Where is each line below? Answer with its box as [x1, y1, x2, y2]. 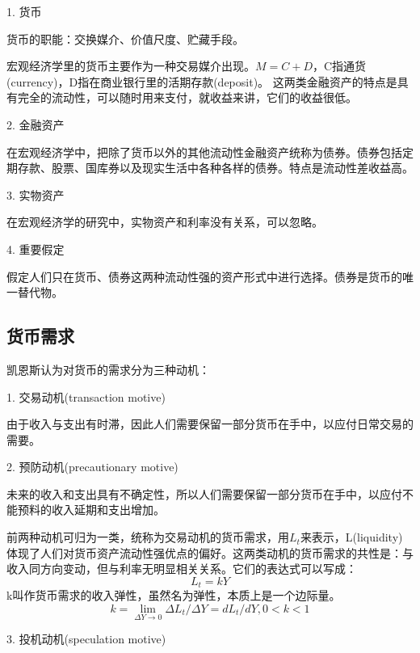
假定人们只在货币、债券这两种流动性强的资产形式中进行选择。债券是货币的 [6, 268, 402, 284]
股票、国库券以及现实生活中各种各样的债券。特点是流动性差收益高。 [51, 159, 414, 176]
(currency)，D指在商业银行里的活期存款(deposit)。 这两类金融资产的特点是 [6, 73, 397, 90]
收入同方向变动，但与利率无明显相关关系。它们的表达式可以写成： [6, 560, 357, 577]
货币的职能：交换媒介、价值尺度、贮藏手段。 [6, 30, 244, 47]
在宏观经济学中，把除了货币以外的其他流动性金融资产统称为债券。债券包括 [6, 143, 402, 160]
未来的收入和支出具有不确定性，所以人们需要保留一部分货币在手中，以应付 [6, 485, 402, 502]
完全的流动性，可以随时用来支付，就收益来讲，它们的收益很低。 [17, 89, 357, 106]
